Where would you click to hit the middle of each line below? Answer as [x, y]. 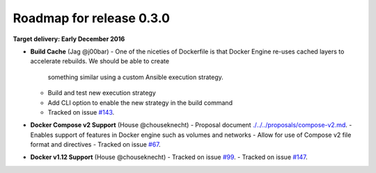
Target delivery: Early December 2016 [69, 39]
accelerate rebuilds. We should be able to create [100, 61]
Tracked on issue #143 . [81, 112]
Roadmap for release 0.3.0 [92, 18]
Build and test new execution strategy [102, 93]
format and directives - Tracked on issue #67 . [95, 145]
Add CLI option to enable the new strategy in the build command [140, 102]
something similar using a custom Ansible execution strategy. [136, 77]
